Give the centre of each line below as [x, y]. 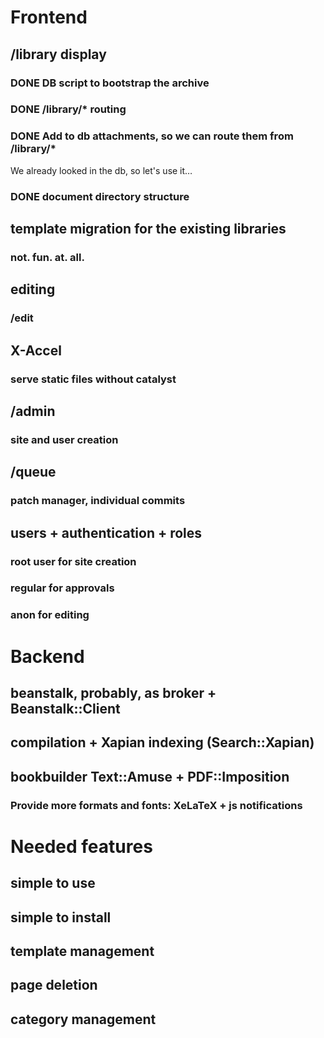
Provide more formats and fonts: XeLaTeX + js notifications [156, 805]
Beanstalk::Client [65, 708]
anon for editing [50, 615]
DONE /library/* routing [68, 109]
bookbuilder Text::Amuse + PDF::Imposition [150, 776]
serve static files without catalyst [93, 379]
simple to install [61, 917]
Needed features [81, 846]
